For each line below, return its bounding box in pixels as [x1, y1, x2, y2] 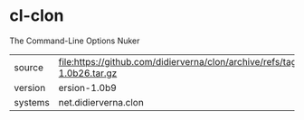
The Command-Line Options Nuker [9, 35, 140, 46]
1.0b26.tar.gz [58, 67, 118, 79]
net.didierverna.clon [58, 96, 145, 108]
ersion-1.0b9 [58, 81, 118, 94]
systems [14, 96, 50, 108]
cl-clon [9, 5, 64, 26]
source [14, 60, 43, 73]
